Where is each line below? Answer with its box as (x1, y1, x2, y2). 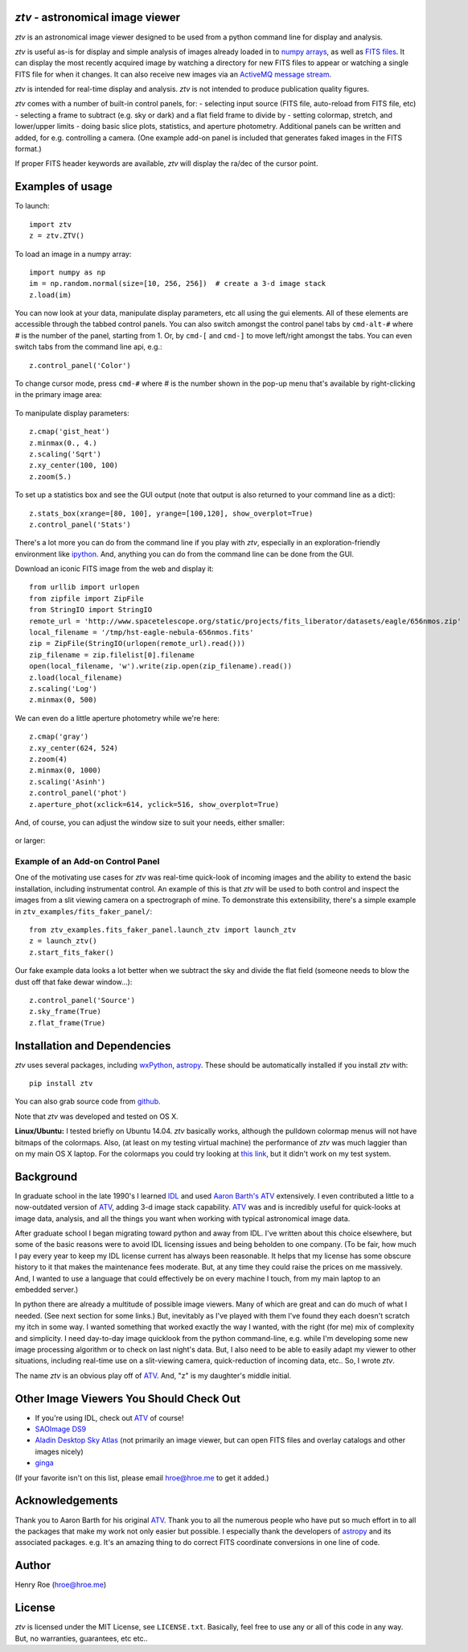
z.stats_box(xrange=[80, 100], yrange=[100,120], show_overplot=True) (29, 508, 314, 518)
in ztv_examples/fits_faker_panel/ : (14, 906, 153, 916)
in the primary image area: (14, 390, 102, 400)
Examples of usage (14, 180, 113, 193)
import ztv (29, 220, 72, 229)
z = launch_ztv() (29, 937, 97, 946)
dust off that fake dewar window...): (14, 977, 133, 987)
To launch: (14, 201, 50, 211)
